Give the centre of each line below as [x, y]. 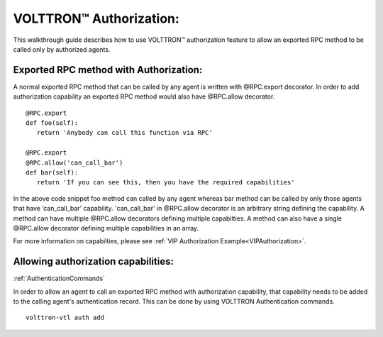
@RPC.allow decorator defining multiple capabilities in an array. [106, 228]
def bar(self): [52, 172]
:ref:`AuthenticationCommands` [59, 278]
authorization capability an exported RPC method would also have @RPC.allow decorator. [144, 96]
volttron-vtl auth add [65, 318]
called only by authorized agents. [62, 49]
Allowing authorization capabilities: [93, 261]
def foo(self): [52, 123]
